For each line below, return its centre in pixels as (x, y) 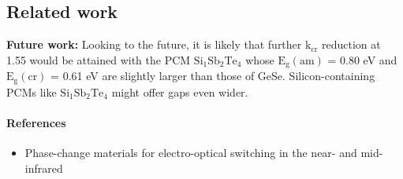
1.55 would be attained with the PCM (99, 59)
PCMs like (32, 91)
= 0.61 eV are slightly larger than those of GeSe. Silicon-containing (213, 76)
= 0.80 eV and (362, 59)
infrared (44, 168)
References (36, 122)
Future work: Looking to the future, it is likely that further (154, 44)
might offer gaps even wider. (180, 91)
